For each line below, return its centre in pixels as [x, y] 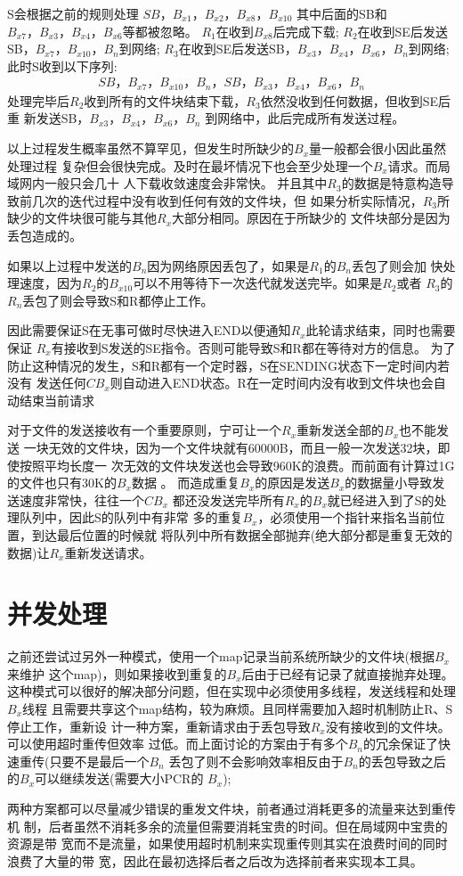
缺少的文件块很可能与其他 [82, 218]
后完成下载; [306, 31]
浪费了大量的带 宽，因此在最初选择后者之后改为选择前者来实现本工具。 [215, 860]
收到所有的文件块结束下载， [165, 100]
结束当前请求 [57, 400]
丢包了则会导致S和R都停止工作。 [118, 300]
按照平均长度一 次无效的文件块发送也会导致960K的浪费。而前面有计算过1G [237, 465]
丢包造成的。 [45, 236]
